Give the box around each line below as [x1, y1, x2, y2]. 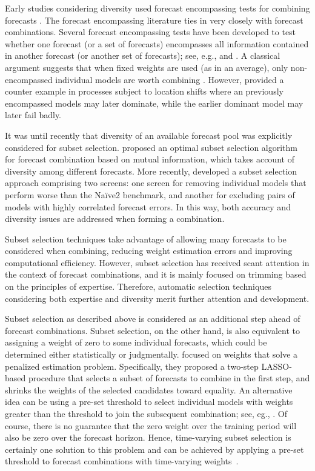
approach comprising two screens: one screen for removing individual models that [5, 176, 307, 189]
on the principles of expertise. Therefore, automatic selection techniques [5, 280, 271, 293]
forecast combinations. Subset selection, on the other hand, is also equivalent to [5, 324, 300, 336]
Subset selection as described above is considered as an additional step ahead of [5, 312, 300, 325]
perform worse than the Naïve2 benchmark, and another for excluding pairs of [5, 188, 295, 201]
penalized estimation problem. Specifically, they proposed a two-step [5, 359, 259, 372]
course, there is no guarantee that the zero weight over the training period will [5, 419, 297, 432]
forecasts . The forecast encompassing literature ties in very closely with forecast [5, 13, 303, 26]
